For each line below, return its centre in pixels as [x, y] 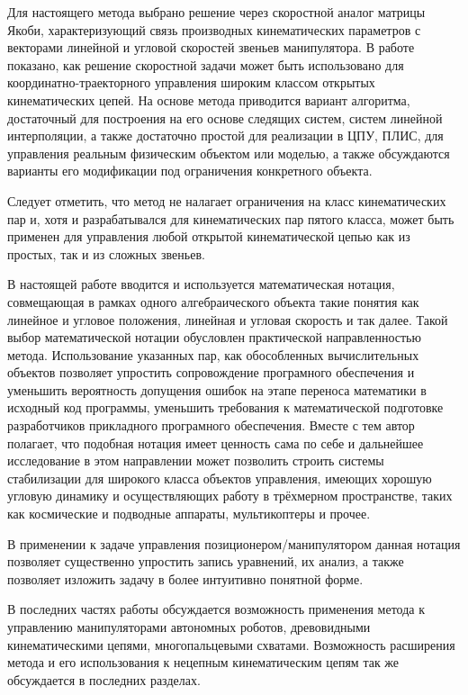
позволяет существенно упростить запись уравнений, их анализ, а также [206, 561]
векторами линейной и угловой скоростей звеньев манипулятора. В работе [211, 47]
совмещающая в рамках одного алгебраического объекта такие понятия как [213, 301]
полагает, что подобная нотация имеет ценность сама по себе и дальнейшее [216, 442]
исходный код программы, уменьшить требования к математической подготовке [225, 407]
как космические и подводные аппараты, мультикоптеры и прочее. [189, 514]
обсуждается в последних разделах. [104, 679]
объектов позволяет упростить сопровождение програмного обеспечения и [211, 372]
